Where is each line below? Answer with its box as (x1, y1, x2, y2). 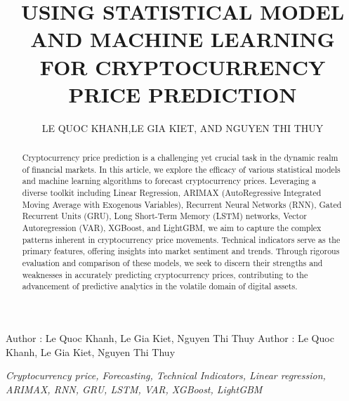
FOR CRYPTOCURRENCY (39, 52, 326, 81)
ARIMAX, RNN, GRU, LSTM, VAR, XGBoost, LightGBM (6, 381, 263, 396)
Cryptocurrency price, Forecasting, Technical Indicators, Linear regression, (6, 368, 326, 383)
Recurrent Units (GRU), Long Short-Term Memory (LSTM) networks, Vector (22, 210, 307, 222)
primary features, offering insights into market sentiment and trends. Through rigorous (22, 245, 340, 257)
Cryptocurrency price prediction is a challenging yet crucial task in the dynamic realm (22, 152, 338, 164)
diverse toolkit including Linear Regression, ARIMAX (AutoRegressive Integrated (22, 187, 322, 199)
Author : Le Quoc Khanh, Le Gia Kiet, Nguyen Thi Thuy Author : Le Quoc (6, 330, 334, 345)
